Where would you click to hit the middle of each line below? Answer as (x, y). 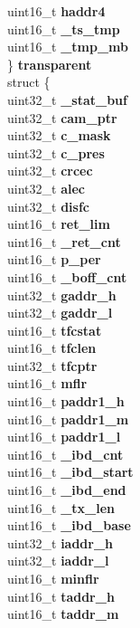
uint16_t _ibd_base (69, 525)
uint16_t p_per (54, 259)
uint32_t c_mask (59, 135)
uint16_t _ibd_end (67, 490)
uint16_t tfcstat (55, 330)
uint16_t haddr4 (56, 11)
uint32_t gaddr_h (62, 295)
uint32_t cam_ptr (62, 117)
